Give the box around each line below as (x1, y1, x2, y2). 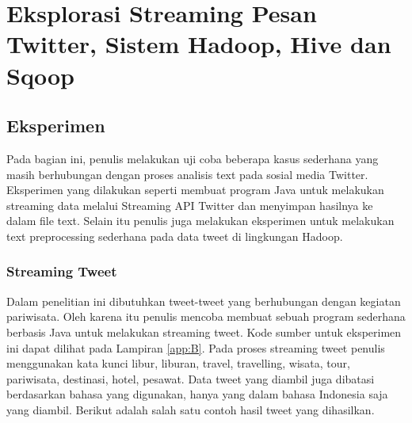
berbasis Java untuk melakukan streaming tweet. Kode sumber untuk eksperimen (6, 323, 402, 340)
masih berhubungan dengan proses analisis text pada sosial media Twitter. (6, 166, 368, 182)
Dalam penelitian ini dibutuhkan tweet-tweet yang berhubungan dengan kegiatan (6, 292, 401, 309)
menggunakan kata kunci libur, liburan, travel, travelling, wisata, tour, (6, 355, 350, 372)
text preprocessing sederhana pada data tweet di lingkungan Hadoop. (6, 227, 343, 244)
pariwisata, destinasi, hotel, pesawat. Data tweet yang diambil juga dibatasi (6, 370, 375, 387)
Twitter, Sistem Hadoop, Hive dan (6, 28, 391, 60)
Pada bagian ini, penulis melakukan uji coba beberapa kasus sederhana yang (6, 150, 379, 166)
